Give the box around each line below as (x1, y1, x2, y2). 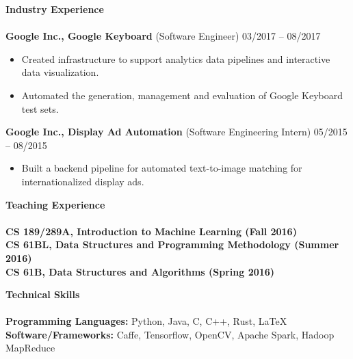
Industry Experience (5, 2, 104, 16)
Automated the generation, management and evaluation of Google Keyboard (21, 88, 343, 102)
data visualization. (21, 65, 99, 79)
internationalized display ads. (21, 174, 144, 188)
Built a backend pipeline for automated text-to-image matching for (21, 161, 302, 175)
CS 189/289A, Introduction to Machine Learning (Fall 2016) (5, 224, 297, 238)
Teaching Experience (5, 197, 105, 211)
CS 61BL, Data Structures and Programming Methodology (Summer (5, 237, 339, 252)
